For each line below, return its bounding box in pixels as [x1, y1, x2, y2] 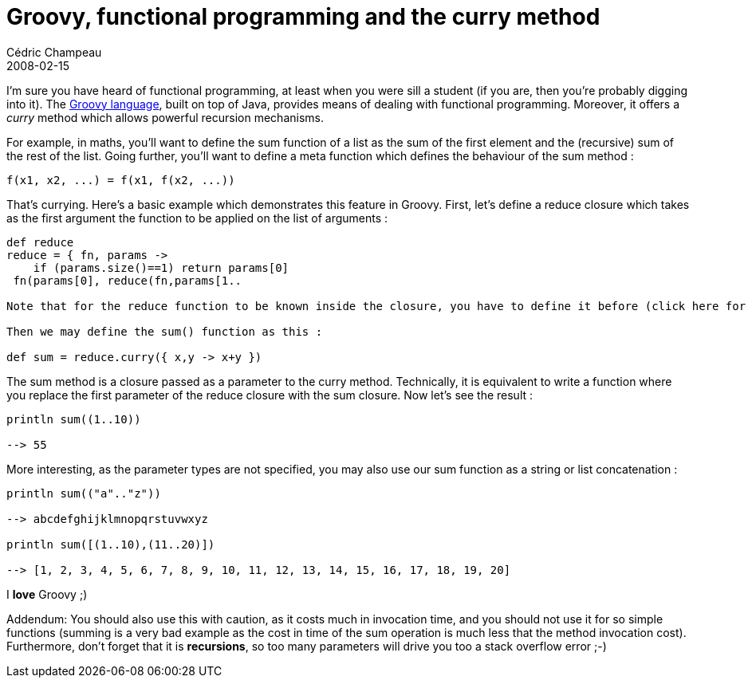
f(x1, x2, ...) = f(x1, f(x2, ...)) [6, 173, 235, 187]
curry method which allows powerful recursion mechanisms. [6, 110, 324, 124]
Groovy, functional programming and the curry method [6, 3, 600, 30]
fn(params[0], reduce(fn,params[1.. [13, 273, 242, 287]
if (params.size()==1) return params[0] [33, 261, 289, 274]
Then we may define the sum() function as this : [6, 324, 323, 338]
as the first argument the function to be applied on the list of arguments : [6, 210, 388, 225]
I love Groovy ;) [6, 587, 88, 601]
